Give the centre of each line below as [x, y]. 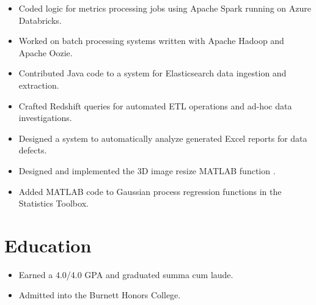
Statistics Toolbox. [53, 203]
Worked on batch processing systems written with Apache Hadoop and [151, 41]
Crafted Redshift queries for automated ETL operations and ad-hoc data [155, 105]
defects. [33, 150]
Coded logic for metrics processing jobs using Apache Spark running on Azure [165, 8]
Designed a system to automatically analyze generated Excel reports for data [163, 138]
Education [48, 245]
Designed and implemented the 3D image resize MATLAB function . [147, 170]
